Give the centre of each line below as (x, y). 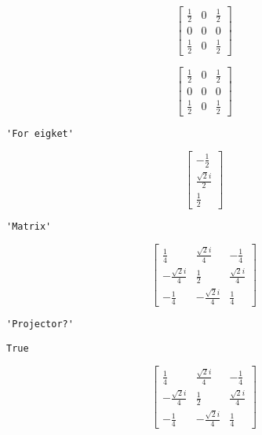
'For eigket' (40, 133)
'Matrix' (29, 226)
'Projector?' (40, 324)
